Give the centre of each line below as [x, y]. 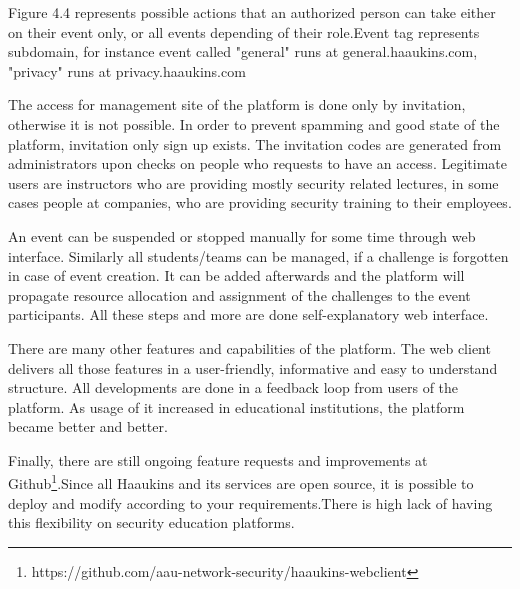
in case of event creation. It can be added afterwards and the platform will [236, 275]
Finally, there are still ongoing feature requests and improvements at [218, 459]
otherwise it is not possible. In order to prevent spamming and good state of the [254, 123]
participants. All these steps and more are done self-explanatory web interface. [248, 314]
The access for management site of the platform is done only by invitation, [237, 104]
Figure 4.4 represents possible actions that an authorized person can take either [252, 12]
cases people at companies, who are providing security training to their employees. [260, 202]
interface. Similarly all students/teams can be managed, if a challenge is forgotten [258, 255]
